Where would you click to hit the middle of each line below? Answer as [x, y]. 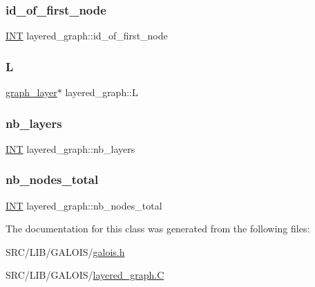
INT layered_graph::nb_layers [70, 148]
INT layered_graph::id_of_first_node [87, 36]
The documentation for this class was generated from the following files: [158, 229]
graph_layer [31, 92]
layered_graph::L [102, 92]
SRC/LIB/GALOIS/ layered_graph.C [85, 275]
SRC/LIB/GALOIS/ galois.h [65, 251]
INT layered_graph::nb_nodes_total [84, 205]
